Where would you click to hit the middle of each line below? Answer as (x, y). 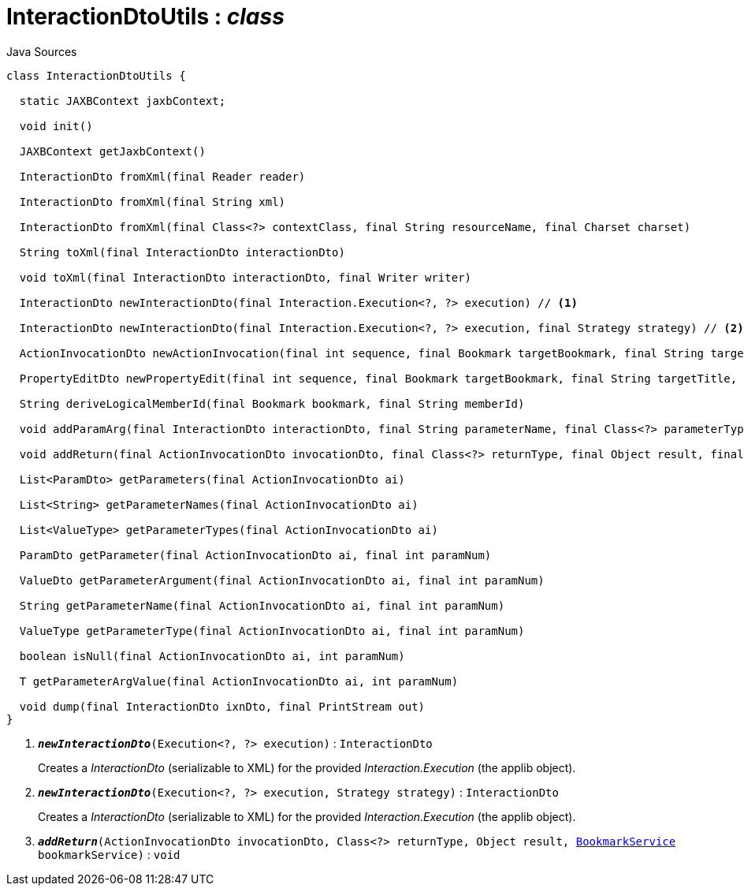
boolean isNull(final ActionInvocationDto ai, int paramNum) (212, 656)
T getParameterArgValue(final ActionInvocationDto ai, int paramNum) (239, 681)
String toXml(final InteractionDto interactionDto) (182, 252)
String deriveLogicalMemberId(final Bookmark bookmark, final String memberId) (272, 403)
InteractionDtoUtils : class (145, 17)
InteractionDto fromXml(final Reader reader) (162, 176)
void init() (56, 126)
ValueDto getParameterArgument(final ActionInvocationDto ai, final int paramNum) (282, 580)
